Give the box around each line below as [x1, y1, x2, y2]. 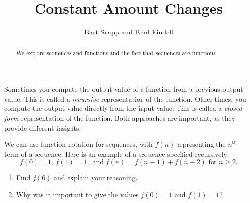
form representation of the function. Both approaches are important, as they [4, 112, 236, 123]
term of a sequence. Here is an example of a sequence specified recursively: [4, 148, 229, 159]
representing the [177, 139, 226, 149]
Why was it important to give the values [16, 189, 139, 199]
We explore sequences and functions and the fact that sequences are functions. [16, 48, 217, 57]
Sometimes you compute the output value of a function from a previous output [4, 84, 243, 94]
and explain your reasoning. [54, 172, 138, 183]
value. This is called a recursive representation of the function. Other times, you [4, 93, 246, 103]
